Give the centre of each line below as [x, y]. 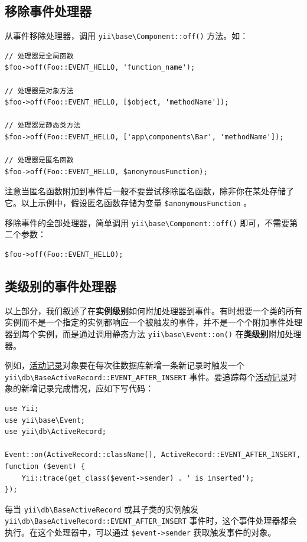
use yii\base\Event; [45, 420]
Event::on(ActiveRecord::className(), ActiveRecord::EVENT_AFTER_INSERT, [153, 455]
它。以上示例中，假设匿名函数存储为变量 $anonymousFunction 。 [128, 202]
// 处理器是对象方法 [39, 91]
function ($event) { [45, 466]
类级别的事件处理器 [61, 285]
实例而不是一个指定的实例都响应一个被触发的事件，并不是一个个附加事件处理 [153, 322]
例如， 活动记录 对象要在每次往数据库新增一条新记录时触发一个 [125, 365]
